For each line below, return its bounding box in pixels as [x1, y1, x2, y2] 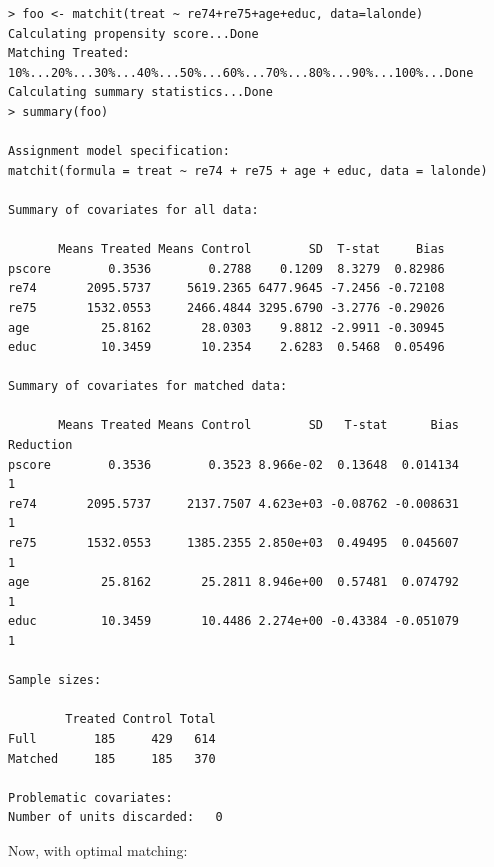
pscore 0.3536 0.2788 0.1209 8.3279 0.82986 [8, 261, 445, 276]
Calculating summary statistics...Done [8, 85, 273, 100]
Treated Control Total [65, 712, 216, 727]
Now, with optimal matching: [8, 839, 188, 860]
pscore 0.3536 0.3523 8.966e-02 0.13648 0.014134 [8, 457, 460, 472]
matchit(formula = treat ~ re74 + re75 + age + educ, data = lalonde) [8, 163, 488, 178]
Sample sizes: [8, 673, 102, 688]
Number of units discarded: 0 [8, 810, 223, 825]
